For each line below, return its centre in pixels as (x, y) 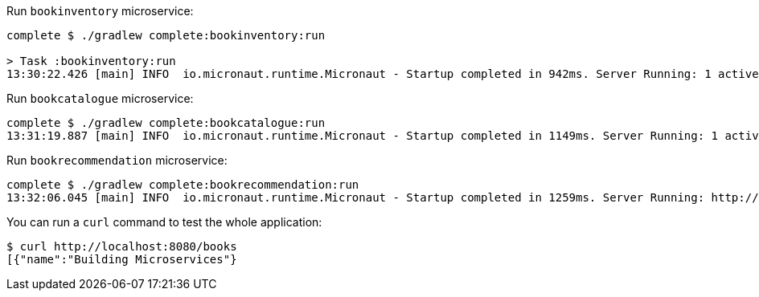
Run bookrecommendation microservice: (117, 160)
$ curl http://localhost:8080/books (122, 246)
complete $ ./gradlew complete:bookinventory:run (166, 35)
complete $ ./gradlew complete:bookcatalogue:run (166, 123)
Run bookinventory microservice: (100, 11)
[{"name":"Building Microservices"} (122, 259)
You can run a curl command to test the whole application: (164, 222)
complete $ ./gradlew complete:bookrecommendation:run (183, 185)
